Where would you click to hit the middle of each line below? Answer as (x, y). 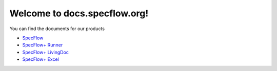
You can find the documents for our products (57, 29)
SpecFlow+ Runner (43, 45)
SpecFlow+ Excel (41, 59)
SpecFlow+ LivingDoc (46, 52)
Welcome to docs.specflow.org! (79, 13)
